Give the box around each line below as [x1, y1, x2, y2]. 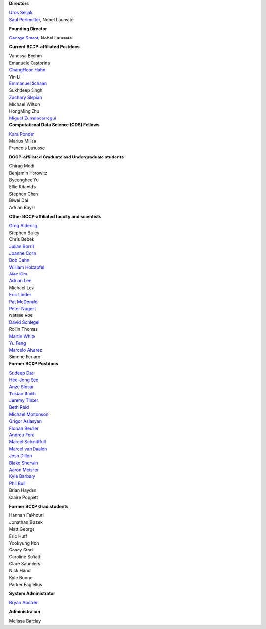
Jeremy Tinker [9, 397, 39, 403]
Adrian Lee [9, 278, 32, 284]
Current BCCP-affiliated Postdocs [9, 43, 80, 49]
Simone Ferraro [9, 354, 41, 360]
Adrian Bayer [9, 204, 35, 210]
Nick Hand [9, 568, 31, 574]
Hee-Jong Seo [9, 377, 39, 383]
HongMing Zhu [9, 108, 39, 114]
